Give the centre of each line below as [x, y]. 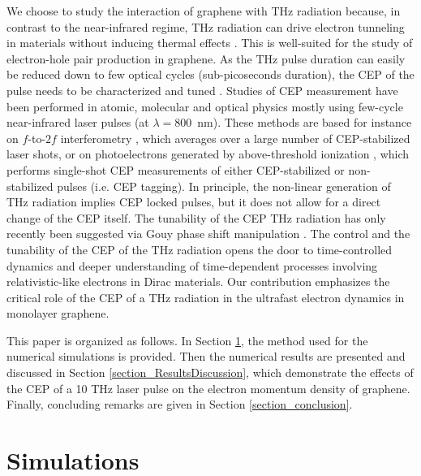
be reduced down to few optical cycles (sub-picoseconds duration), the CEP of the [210, 74]
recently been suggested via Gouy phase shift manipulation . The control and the [208, 234]
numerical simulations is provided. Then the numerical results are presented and [206, 356]
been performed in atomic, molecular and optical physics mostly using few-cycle [205, 106]
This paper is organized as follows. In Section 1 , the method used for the [187, 340]
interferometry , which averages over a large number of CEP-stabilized [235, 138]
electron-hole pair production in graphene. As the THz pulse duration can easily [206, 58]
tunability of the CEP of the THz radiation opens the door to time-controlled [200, 249]
